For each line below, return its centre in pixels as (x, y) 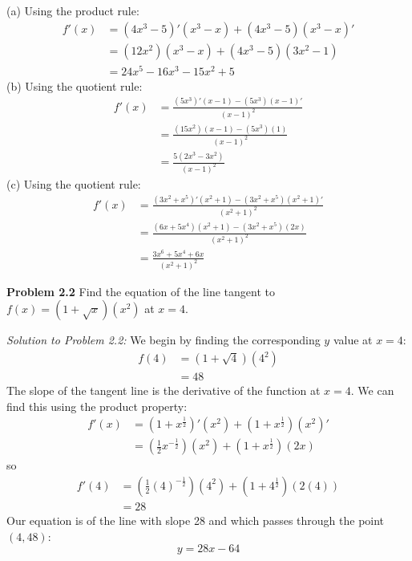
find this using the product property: (97, 406)
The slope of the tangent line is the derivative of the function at (164, 390)
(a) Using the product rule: (73, 10)
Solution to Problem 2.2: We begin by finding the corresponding (164, 340)
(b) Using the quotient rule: (75, 85)
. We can (372, 390)
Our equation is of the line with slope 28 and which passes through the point (196, 520)
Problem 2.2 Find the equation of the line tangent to (141, 291)
